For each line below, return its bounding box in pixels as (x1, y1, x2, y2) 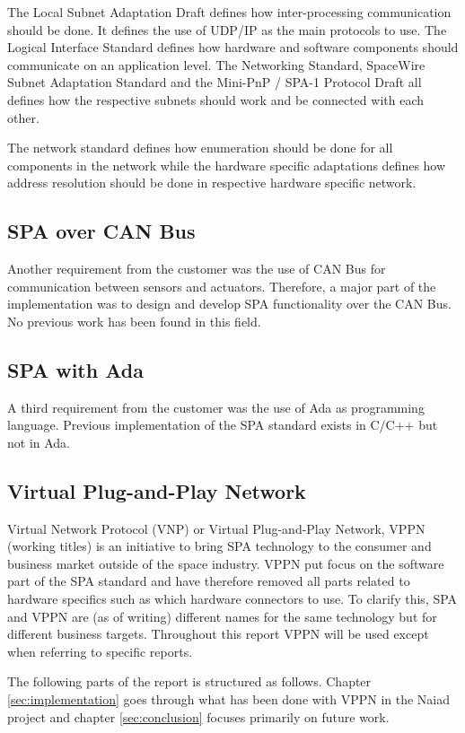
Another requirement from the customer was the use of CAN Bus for (7, 259, 386, 278)
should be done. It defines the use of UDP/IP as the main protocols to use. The (7, 20, 447, 39)
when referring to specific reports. (7, 641, 193, 660)
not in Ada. (7, 432, 71, 451)
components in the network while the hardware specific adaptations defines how (7, 155, 446, 174)
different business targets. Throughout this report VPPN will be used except (7, 624, 429, 643)
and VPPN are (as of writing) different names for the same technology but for (7, 606, 437, 625)
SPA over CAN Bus (7, 217, 196, 245)
